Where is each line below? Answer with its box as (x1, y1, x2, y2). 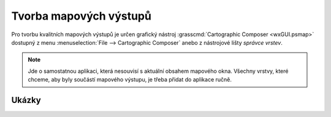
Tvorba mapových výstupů (11, 9, 151, 23)
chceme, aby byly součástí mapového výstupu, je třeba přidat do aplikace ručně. (28, 76, 232, 83)
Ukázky (11, 95, 41, 105)
